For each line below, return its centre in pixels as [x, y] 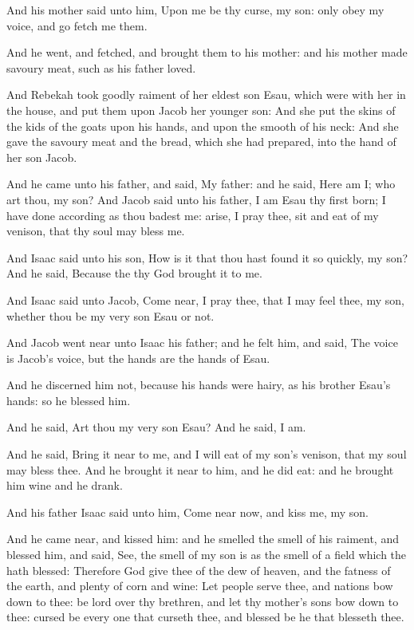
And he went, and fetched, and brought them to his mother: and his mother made [207, 52]
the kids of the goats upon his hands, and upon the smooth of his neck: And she [203, 126]
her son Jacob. [42, 157]
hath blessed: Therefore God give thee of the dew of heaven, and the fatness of [199, 570]
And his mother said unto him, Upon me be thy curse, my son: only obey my [195, 10]
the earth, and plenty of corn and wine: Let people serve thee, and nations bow [200, 586]
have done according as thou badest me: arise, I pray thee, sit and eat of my [193, 215]
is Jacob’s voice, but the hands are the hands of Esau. [138, 358]
